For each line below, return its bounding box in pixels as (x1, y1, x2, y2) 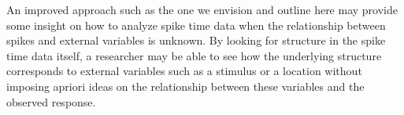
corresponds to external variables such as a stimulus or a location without (6, 63, 362, 79)
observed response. (6, 93, 96, 110)
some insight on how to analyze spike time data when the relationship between (6, 16, 386, 33)
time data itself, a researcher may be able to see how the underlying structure (6, 47, 382, 63)
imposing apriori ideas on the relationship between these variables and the (6, 77, 365, 94)
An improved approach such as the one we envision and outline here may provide (6, 2, 398, 17)
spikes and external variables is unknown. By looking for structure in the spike (6, 32, 386, 49)
